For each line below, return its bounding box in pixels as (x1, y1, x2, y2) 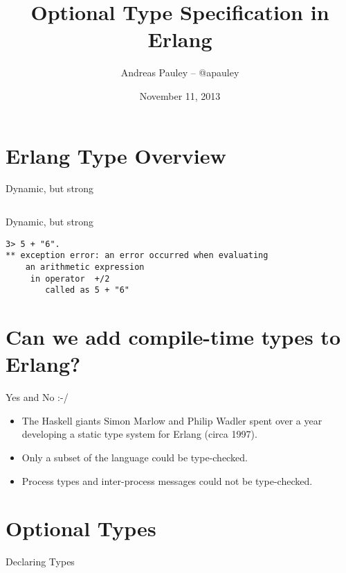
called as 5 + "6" (45, 285, 129, 296)
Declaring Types (6, 554, 75, 569)
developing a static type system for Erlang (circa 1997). (21, 427, 257, 441)
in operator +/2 (30, 273, 110, 284)
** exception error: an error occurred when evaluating (6, 250, 268, 261)
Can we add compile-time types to (6, 323, 340, 351)
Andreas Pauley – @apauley (120, 65, 239, 80)
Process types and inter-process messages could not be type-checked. (21, 473, 313, 488)
